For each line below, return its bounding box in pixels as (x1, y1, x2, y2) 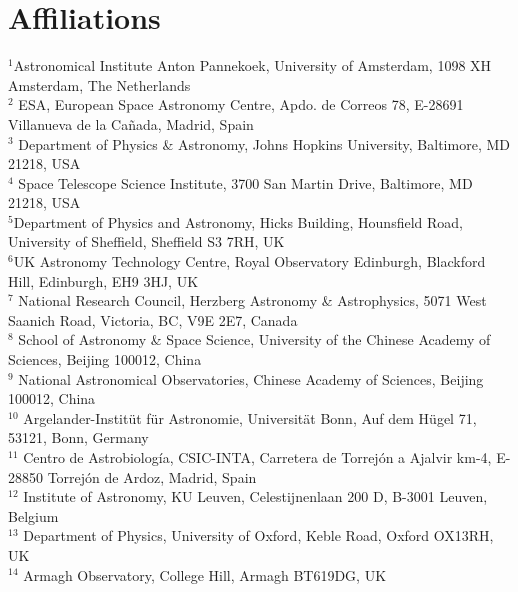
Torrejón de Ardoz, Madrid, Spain (47, 466, 257, 487)
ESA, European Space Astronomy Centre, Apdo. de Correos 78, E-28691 (18, 94, 464, 115)
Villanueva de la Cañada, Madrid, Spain (8, 113, 254, 134)
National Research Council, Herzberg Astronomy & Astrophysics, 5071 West (18, 290, 487, 311)
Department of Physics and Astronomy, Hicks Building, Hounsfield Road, (13, 211, 463, 232)
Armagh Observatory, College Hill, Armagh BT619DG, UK (23, 564, 387, 585)
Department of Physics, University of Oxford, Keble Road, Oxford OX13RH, (23, 525, 494, 546)
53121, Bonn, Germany (8, 427, 149, 448)
